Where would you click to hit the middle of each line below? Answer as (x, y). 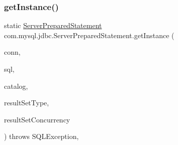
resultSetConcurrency (37, 119)
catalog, (16, 86)
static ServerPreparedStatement (53, 25)
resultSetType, (27, 103)
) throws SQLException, (41, 136)
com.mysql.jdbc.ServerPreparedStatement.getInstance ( (89, 35)
